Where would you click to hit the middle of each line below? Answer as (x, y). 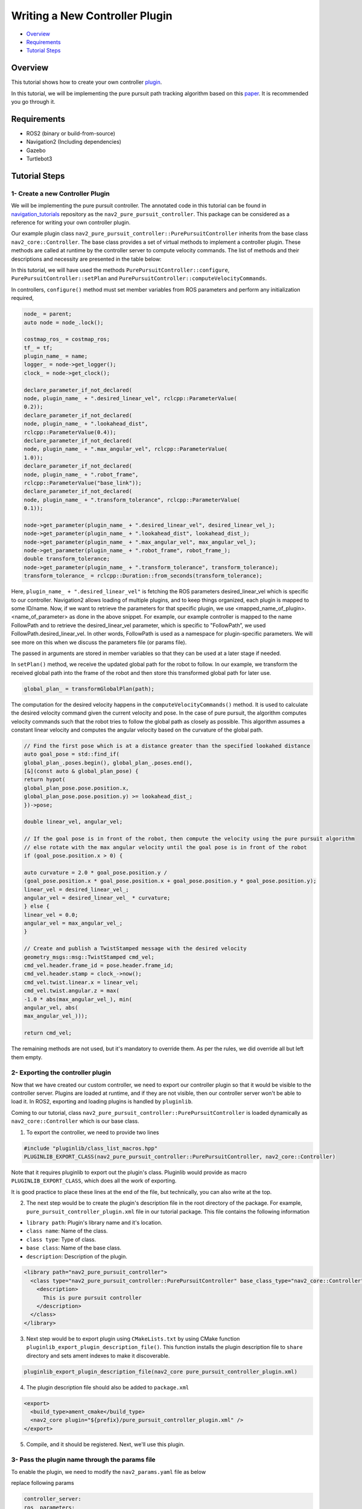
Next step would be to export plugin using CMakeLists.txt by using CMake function (133, 1338)
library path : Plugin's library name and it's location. (94, 1222)
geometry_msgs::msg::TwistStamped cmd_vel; (89, 957)
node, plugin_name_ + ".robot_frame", (81, 474)
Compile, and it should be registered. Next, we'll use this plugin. (106, 1444)
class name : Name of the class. (67, 1231)
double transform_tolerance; (67, 559)
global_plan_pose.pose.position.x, (76, 788)
